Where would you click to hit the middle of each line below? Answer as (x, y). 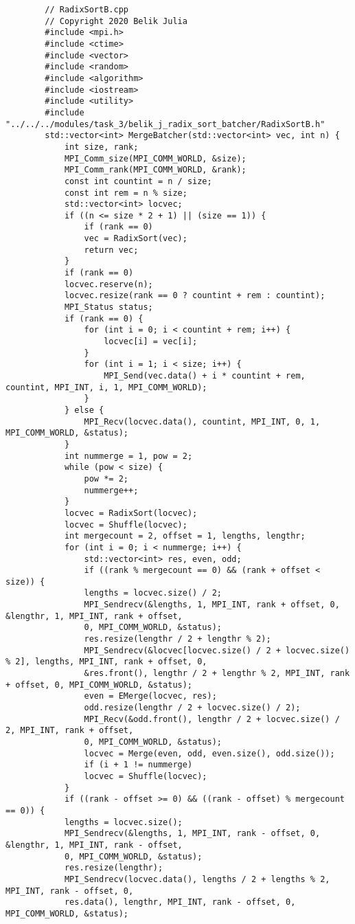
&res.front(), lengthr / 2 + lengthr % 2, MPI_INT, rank (217, 674)
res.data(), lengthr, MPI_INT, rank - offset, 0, (180, 902)
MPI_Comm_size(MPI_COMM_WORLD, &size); (155, 158)
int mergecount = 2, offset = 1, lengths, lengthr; (185, 536)
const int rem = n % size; (126, 193)
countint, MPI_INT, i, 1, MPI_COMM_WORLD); (106, 387)
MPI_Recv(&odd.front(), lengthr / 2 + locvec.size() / (212, 719)
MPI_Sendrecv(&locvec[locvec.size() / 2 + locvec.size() (217, 650)
